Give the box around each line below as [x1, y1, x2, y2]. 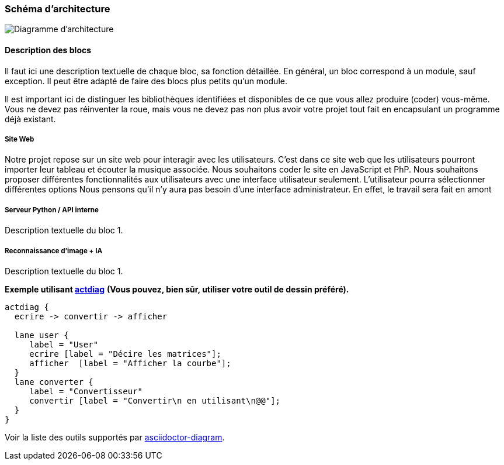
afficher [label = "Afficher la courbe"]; [29, 358, 231, 368]
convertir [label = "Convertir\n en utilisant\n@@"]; [29, 395, 281, 405]
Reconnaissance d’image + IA [5, 246, 103, 255]
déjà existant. [5, 113, 56, 124]
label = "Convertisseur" [29, 386, 143, 396]
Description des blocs [5, 44, 92, 55]
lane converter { [14, 377, 93, 387]
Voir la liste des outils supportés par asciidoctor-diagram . [5, 432, 225, 442]
